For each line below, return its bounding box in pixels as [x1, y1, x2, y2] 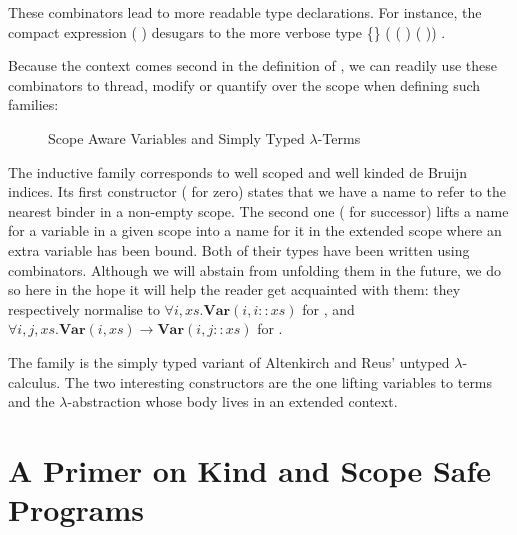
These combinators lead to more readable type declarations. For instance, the [8, 2, 482, 22]
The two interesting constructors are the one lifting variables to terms [64, 371, 493, 392]
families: [8, 94, 59, 115]
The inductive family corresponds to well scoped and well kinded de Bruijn [8, 161, 468, 182]
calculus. [8, 371, 61, 392]
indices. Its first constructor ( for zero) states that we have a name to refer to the [8, 181, 507, 202]
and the [8, 391, 55, 412]
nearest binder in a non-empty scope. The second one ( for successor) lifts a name [8, 200, 509, 221]
